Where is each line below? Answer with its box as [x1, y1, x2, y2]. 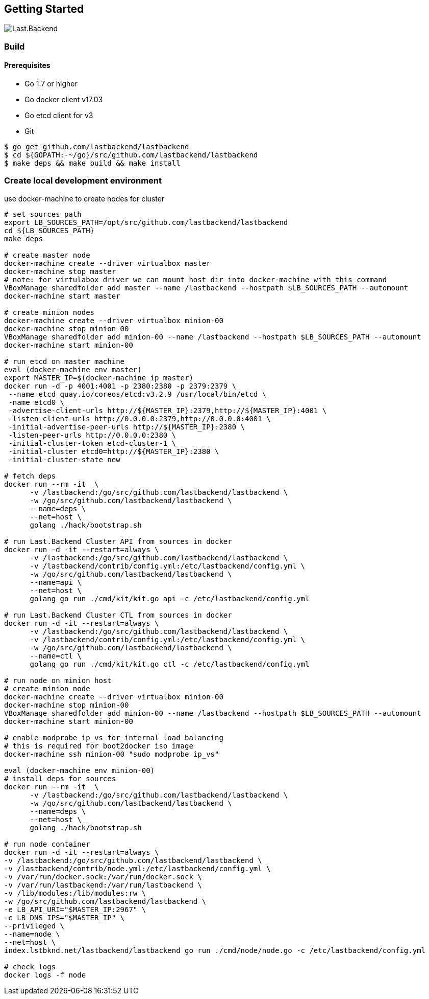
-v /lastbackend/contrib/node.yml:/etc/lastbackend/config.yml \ [4, 864, 271, 873]
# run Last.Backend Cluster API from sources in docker [4, 537, 232, 546]
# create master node [4, 251, 90, 259]
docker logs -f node [4, 970, 86, 979]
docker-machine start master [4, 291, 120, 300]
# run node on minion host [4, 676, 112, 685]
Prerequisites [4, 61, 51, 70]
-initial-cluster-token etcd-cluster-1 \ [8, 439, 176, 447]
